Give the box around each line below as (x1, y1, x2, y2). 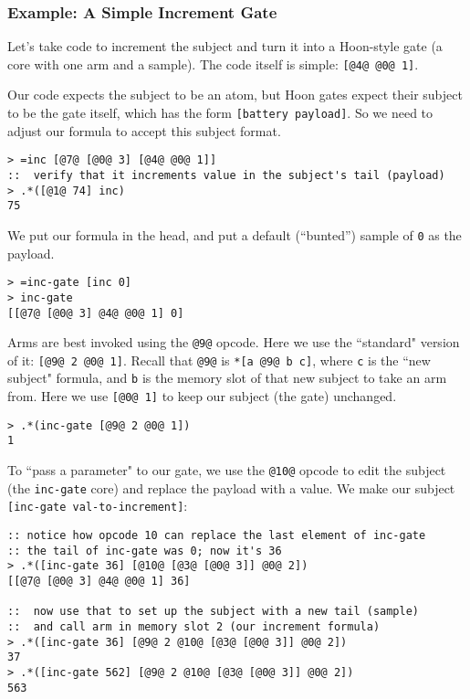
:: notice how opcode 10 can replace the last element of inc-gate (7, 529, 426, 543)
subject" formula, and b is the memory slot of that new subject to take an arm (7, 368, 447, 387)
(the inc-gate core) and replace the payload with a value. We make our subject (7, 478, 455, 497)
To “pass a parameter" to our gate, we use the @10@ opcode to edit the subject (7, 461, 446, 480)
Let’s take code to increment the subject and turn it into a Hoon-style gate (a (7, 37, 443, 56)
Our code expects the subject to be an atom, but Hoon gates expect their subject (7, 85, 463, 104)
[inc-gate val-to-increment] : (7, 496, 188, 515)
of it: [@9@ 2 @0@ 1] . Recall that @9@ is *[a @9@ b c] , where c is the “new (7, 350, 431, 369)
